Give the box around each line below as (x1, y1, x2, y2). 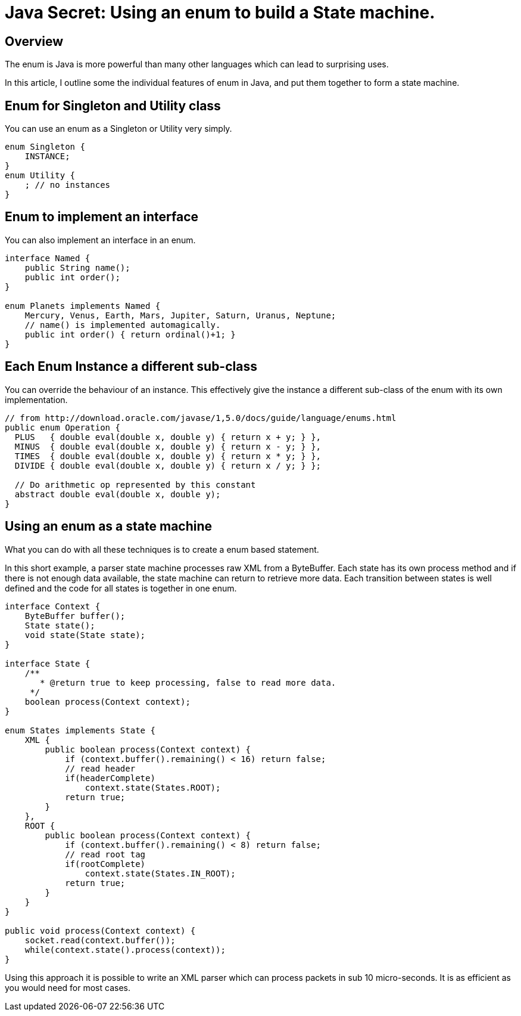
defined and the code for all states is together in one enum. (5, 583, 237, 593)
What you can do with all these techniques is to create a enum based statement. (5, 544, 319, 555)
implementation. (5, 394, 68, 405)
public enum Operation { (5, 422, 120, 432)
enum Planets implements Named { (5, 301, 161, 311)
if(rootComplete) (65, 859, 146, 869)
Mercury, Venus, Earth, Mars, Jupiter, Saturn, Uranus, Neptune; (24, 310, 336, 320)
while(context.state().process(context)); (24, 944, 226, 955)
